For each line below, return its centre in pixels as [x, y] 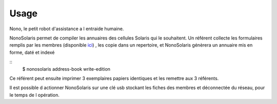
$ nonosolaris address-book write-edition [66, 69]
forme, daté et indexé [32, 52]
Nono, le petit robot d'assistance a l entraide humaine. [67, 29]
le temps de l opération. [35, 95]
